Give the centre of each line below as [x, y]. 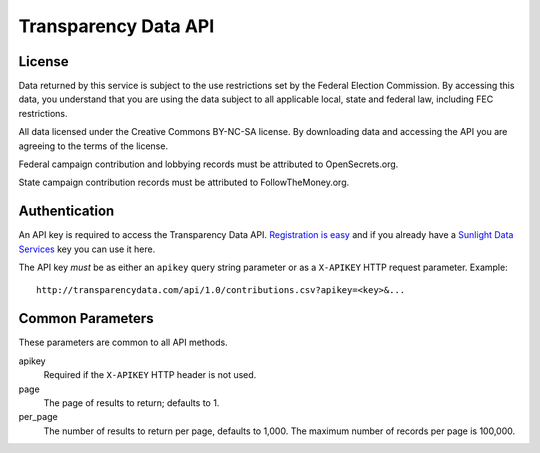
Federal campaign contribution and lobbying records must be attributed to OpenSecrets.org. [208, 164]
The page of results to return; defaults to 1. [131, 402]
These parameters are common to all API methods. [123, 342]
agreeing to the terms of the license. [93, 146]
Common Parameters [86, 318]
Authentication [66, 211]
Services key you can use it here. [87, 249]
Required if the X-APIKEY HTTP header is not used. [150, 375]
